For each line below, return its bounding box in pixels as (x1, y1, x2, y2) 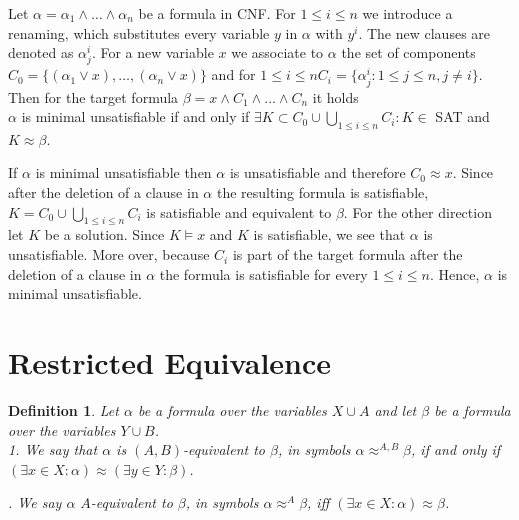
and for (211, 64, 256, 85)
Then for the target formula (8, 86, 179, 107)
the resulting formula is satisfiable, (216, 182, 429, 203)
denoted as (8, 42, 74, 63)
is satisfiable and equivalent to (146, 201, 332, 222)
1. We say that (8, 439, 98, 460)
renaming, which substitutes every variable (8, 22, 270, 43)
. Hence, (430, 263, 480, 284)
